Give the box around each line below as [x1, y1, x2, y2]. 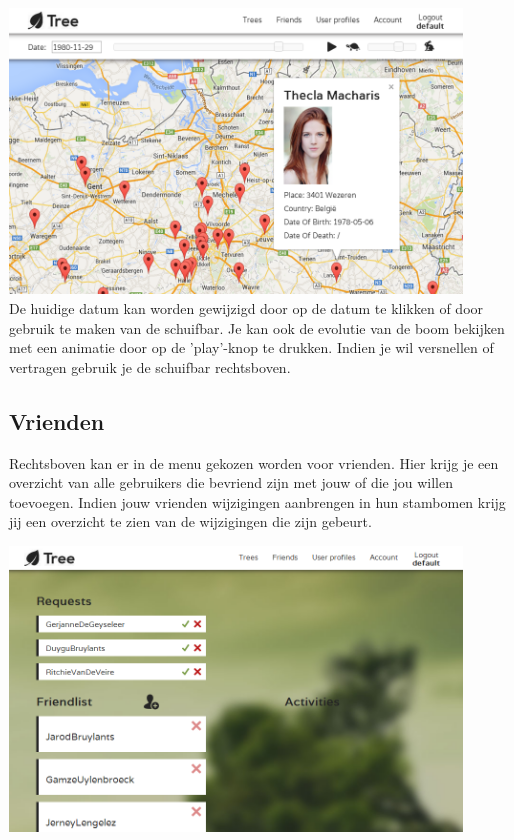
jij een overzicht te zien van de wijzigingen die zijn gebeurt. [9, 511, 372, 532]
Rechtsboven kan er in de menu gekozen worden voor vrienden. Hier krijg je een [9, 452, 499, 473]
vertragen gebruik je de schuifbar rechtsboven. [9, 356, 291, 377]
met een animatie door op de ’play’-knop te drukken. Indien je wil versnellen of [9, 337, 494, 358]
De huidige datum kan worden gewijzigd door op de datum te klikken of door [9, 298, 484, 319]
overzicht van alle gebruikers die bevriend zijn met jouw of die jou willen [9, 472, 453, 493]
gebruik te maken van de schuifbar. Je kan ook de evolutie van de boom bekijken [9, 317, 505, 338]
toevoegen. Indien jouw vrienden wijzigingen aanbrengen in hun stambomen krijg [9, 491, 506, 512]
